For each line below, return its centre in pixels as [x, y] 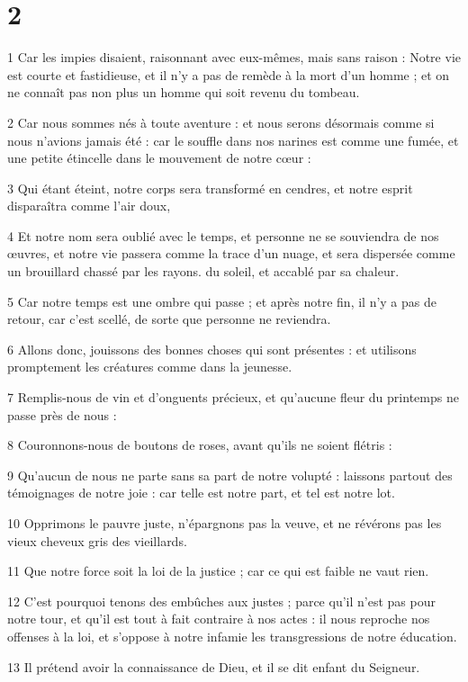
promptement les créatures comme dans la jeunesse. [150, 367]
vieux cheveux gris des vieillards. [97, 540]
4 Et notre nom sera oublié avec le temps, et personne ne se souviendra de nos [223, 235]
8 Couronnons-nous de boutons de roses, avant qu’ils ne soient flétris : [200, 445]
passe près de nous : [62, 414]
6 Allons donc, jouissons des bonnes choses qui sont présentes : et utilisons [212, 349]
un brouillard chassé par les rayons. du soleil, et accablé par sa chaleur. [203, 271]
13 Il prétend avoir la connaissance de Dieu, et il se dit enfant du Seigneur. [214, 666]
